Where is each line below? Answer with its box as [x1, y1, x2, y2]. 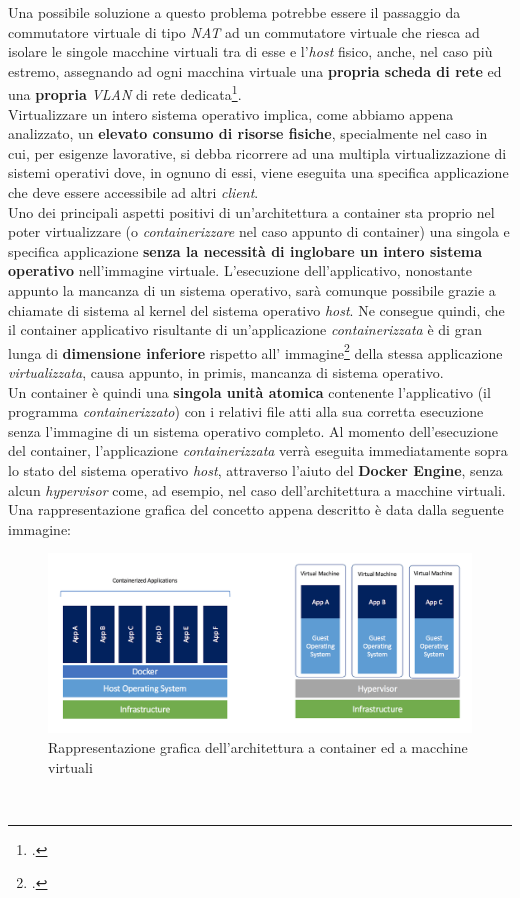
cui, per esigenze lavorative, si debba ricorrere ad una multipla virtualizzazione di [8, 142, 507, 163]
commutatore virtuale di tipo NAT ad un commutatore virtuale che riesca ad [8, 21, 480, 42]
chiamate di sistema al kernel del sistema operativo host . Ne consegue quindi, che [8, 299, 505, 320]
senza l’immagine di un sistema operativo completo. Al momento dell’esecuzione [8, 420, 498, 441]
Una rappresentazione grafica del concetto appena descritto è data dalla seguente [8, 499, 504, 520]
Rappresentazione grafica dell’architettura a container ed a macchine [48, 737, 468, 758]
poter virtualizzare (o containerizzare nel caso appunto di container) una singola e [8, 221, 510, 242]
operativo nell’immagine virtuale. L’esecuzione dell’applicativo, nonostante [8, 260, 472, 281]
